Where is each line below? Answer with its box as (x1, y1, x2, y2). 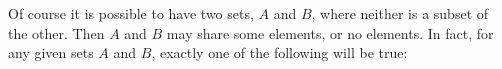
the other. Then (8, 22, 105, 43)
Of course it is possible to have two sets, (8, 3, 254, 23)
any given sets (8, 42, 94, 63)
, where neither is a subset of (311, 3, 489, 23)
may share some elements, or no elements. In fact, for (166, 22, 494, 43)
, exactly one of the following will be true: (151, 42, 408, 63)
